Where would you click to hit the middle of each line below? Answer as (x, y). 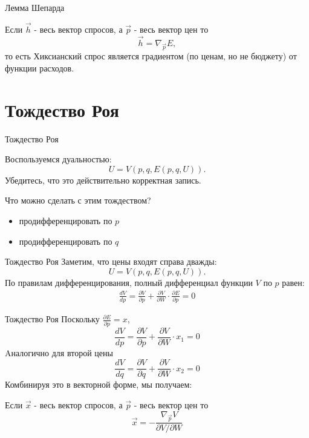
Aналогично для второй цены (59, 352)
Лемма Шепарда (35, 7)
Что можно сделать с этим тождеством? (78, 200)
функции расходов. (40, 68)
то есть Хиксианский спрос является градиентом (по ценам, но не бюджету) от (151, 56)
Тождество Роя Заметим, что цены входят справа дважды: (111, 261)
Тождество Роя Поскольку (52, 319)
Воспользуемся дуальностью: (58, 159)
